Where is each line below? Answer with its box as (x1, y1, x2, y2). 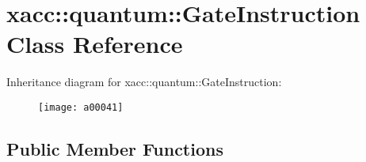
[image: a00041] (38, 101, 124, 113)
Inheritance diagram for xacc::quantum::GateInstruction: (6, 73, 282, 90)
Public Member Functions (6, 136, 223, 160)
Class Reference (6, 28, 183, 60)
